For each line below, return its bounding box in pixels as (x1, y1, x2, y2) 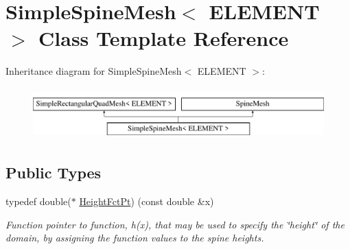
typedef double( (5, 194, 71, 209)
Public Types (5, 162, 102, 183)
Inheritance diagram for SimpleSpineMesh (5, 64, 182, 78)
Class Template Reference (38, 24, 289, 52)
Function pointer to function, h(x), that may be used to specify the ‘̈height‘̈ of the (5, 217, 345, 231)
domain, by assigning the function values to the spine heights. (5, 230, 264, 245)
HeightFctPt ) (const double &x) (79, 194, 214, 209)
